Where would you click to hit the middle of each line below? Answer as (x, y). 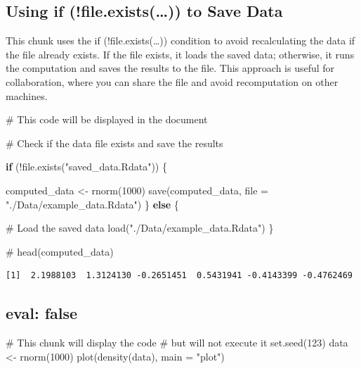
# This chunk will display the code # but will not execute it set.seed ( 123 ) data (177, 343)
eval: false (42, 313)
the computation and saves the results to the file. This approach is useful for (170, 68)
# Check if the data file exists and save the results (114, 143)
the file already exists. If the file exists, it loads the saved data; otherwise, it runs (180, 54)
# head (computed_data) (60, 251)
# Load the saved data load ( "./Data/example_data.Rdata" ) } (140, 228)
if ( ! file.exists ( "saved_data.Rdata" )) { (86, 167)
